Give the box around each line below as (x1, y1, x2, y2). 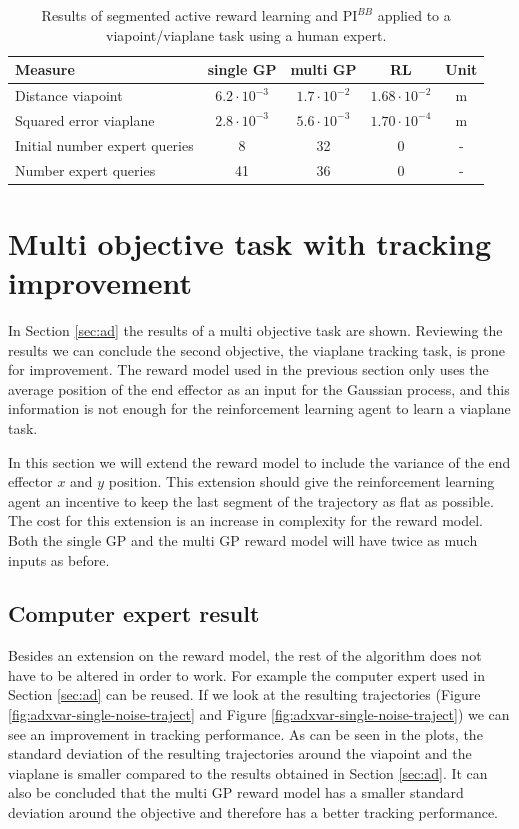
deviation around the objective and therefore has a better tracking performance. (8, 802, 498, 823)
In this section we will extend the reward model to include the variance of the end (8, 451, 511, 472)
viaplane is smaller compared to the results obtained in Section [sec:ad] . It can (8, 762, 488, 783)
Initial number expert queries (15, 134, 194, 155)
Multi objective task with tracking (8, 222, 492, 263)
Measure (15, 59, 75, 80)
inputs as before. (8, 549, 110, 570)
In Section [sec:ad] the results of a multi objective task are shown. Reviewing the (8, 319, 503, 340)
